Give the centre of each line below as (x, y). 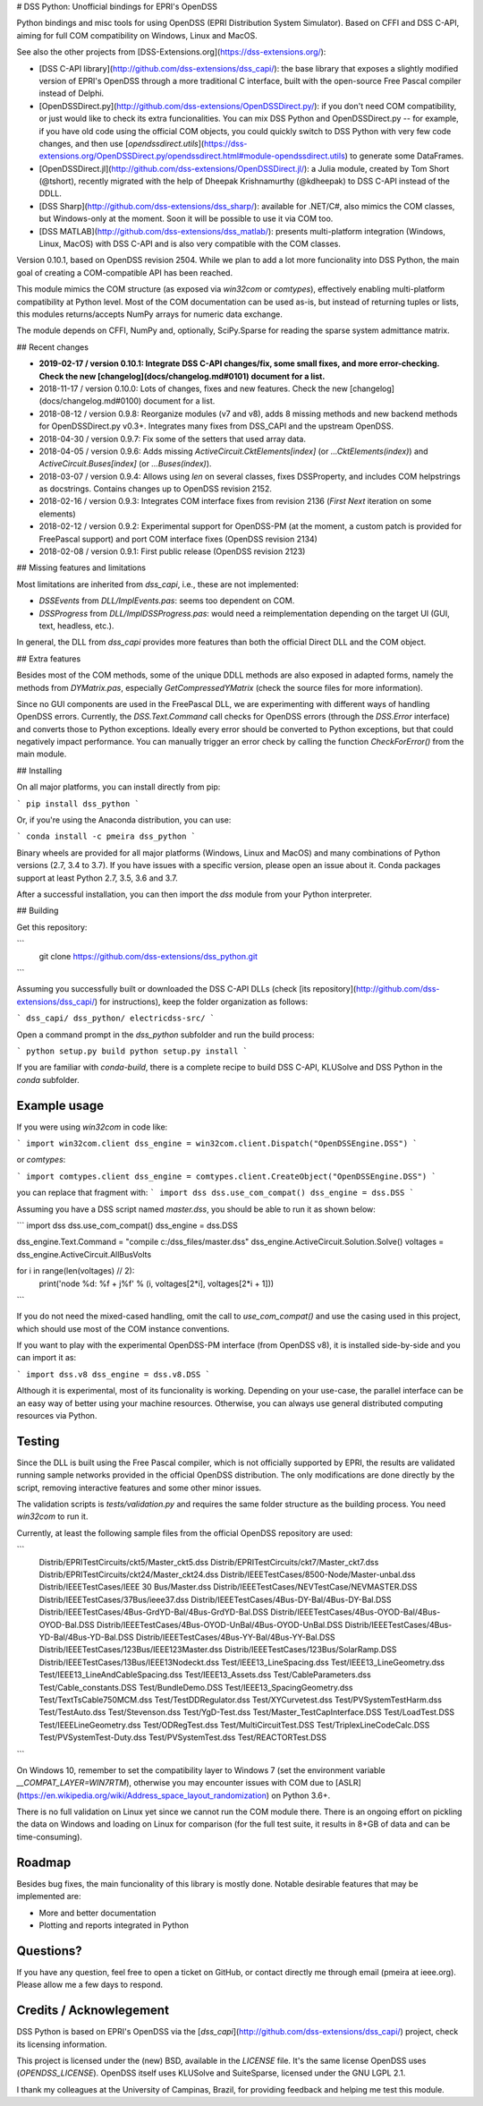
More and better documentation (97, 1913)
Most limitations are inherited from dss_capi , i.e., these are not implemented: (157, 584)
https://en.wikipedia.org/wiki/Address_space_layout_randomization (143, 1795)
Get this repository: (52, 927)
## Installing (39, 771)
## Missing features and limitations (81, 567)
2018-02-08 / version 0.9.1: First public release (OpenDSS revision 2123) (172, 551)
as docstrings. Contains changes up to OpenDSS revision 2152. (155, 489)
